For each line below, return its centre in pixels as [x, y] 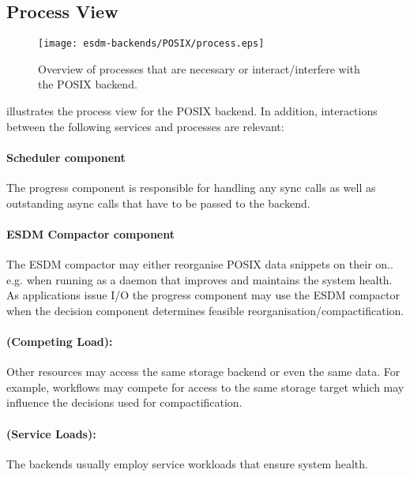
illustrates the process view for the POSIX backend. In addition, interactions [192, 111]
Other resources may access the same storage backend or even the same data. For [203, 372]
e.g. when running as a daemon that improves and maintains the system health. [199, 279]
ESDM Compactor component [90, 233]
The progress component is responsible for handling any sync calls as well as [191, 188]
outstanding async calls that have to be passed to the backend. [158, 203]
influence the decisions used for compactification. [124, 402]
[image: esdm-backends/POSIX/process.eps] [151, 44]
